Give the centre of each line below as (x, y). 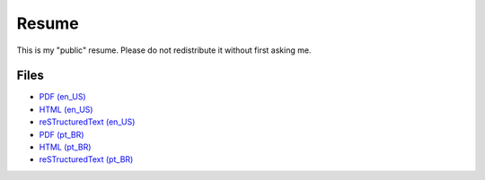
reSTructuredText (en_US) (87, 122)
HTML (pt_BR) (65, 147)
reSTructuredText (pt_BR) (86, 159)
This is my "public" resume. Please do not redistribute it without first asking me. (164, 50)
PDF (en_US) (62, 97)
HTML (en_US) (66, 109)
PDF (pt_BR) (62, 134)
